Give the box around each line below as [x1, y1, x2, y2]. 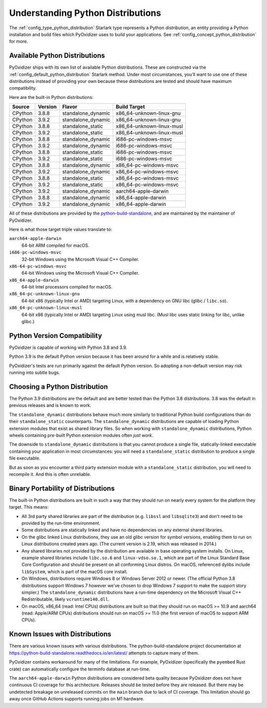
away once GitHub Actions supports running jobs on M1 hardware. [9, 696, 144, 702]
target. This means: [9, 504, 49, 510]
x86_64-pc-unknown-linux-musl [9, 305, 83, 311]
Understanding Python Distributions [9, 7, 161, 18]
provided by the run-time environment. [21, 520, 101, 526]
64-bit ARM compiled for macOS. [21, 242, 89, 248]
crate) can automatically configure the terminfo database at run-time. [9, 666, 150, 672]
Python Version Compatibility [9, 331, 102, 340]
